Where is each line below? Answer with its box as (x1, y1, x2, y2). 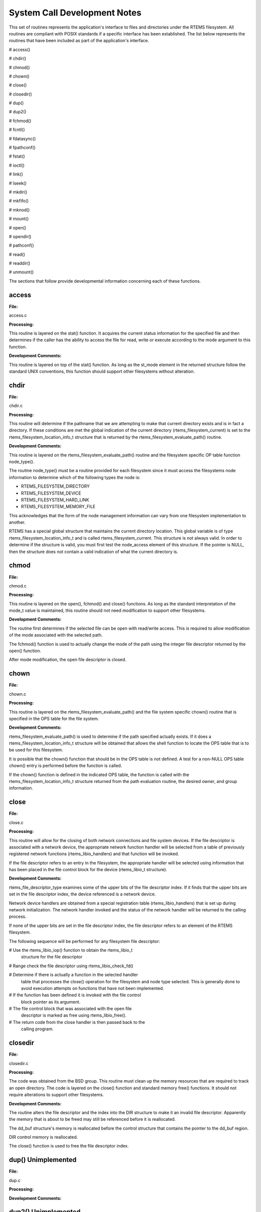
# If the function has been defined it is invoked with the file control (9, 992, 141, 998)
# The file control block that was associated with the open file (9, 1006, 132, 1012)
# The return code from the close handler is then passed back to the (9, 1019, 145, 1025)
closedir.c (9, 1060, 29, 1066)
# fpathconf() (9, 144, 36, 150)
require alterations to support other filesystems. (9, 1092, 104, 1098)
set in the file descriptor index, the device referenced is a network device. (9, 891, 156, 897)
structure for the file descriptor (21, 954, 83, 960)
